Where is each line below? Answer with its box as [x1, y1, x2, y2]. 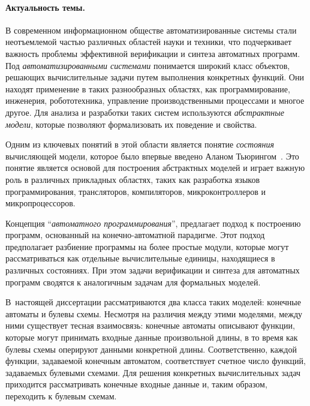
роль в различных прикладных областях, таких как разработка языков [5, 173, 260, 185]
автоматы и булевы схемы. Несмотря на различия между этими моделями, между [5, 307, 303, 320]
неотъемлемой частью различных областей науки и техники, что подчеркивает [5, 35, 292, 48]
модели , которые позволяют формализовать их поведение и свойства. [5, 118, 257, 130]
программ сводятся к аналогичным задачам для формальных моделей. [5, 275, 261, 288]
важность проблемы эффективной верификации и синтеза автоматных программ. [5, 47, 300, 59]
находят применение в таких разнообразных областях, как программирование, [5, 82, 290, 95]
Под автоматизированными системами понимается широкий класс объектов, [5, 59, 290, 71]
